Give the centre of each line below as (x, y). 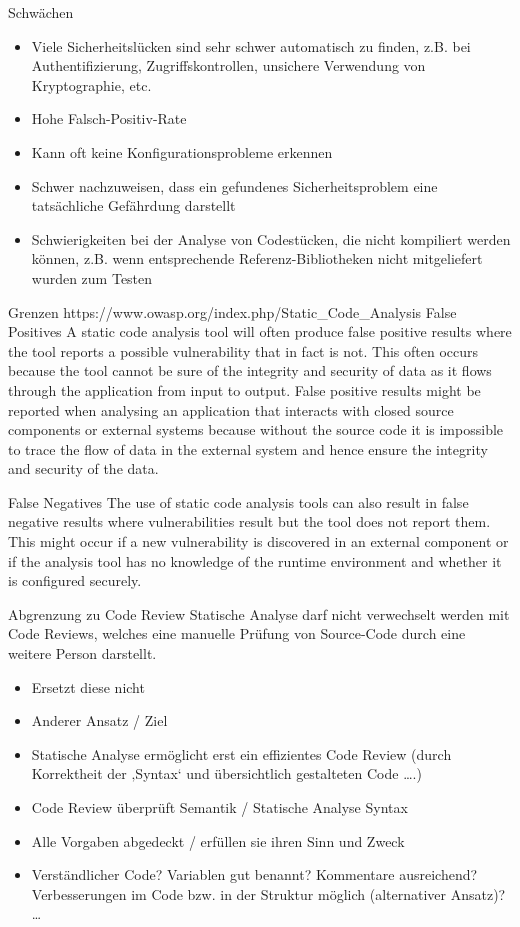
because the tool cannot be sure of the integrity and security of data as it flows (250, 370)
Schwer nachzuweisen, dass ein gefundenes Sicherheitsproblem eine (234, 185)
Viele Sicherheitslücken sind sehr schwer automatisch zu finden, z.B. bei (251, 45)
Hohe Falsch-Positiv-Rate (109, 118)
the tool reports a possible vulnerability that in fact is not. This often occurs (243, 350)
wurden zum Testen (92, 277)
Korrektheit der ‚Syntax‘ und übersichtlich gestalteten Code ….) (226, 773)
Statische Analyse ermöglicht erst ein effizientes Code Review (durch (241, 753)
